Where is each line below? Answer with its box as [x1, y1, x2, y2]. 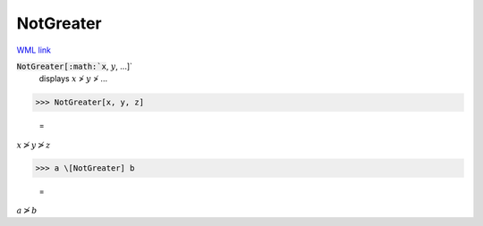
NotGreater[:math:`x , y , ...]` [16, 61, 133, 71]
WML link [16, 45, 52, 55]
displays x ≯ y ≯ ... [38, 73, 107, 84]
